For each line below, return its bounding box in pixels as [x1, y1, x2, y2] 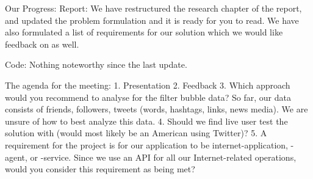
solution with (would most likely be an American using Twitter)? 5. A [5, 126, 267, 139]
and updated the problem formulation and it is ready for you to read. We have [5, 13, 299, 26]
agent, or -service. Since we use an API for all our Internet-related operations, [5, 150, 297, 163]
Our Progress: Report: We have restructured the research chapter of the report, [5, 2, 302, 14]
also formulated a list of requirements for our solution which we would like [5, 26, 283, 38]
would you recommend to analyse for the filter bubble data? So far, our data [5, 90, 291, 103]
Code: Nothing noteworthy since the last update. [5, 58, 187, 71]
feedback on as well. [5, 37, 79, 50]
